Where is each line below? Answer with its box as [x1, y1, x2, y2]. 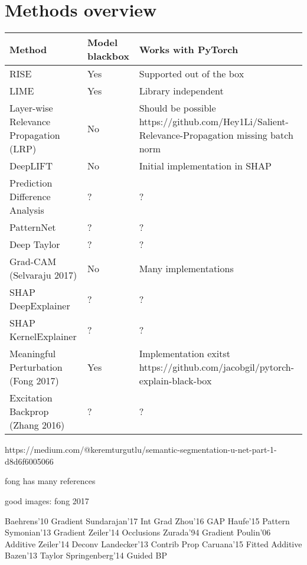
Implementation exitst [139, 347, 230, 361]
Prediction [9, 176, 53, 190]
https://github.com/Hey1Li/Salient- [139, 115, 289, 129]
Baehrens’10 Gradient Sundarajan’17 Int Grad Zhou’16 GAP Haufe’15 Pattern [5, 514, 290, 527]
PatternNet [9, 220, 56, 234]
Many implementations [139, 261, 234, 275]
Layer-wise [9, 101, 53, 115]
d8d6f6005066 [5, 455, 54, 467]
